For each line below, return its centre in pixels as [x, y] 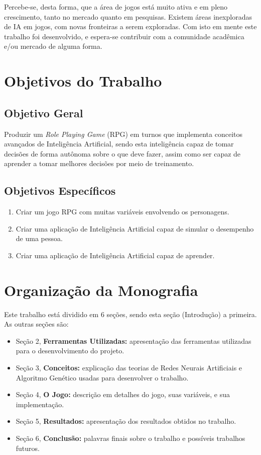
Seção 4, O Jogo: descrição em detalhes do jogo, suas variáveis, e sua [123, 394]
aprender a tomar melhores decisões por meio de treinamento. [99, 163]
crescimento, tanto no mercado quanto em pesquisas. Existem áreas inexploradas [128, 16]
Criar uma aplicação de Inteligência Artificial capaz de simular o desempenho [135, 228]
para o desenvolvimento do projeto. [70, 351]
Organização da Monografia [101, 290]
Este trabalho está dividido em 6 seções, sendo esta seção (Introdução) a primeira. [130, 314]
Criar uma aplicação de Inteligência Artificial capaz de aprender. [115, 255]
